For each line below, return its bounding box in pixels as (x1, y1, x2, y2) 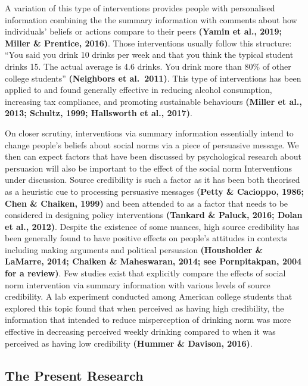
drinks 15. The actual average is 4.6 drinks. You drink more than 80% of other (5, 60, 291, 72)
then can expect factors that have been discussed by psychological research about (5, 150, 301, 163)
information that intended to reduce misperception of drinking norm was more (5, 313, 291, 326)
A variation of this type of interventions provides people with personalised (5, 2, 275, 14)
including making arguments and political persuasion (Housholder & (5, 243, 263, 256)
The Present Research (5, 366, 144, 384)
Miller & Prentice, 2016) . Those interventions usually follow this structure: (5, 36, 292, 49)
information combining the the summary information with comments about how (5, 13, 297, 26)
